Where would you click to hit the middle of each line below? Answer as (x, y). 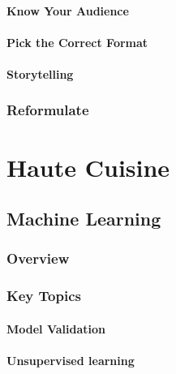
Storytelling (40, 73)
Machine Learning (84, 219)
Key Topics (44, 296)
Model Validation (56, 328)
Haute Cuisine (88, 167)
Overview (38, 258)
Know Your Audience (68, 10)
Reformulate (48, 110)
